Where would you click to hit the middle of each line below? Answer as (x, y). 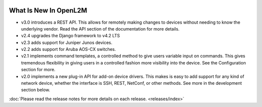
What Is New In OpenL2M (48, 10)
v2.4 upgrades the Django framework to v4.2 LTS (71, 36)
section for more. (38, 70)
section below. (36, 90)
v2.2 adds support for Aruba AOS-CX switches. (69, 49)
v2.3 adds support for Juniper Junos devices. (67, 42)
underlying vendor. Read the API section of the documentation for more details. (100, 29)
